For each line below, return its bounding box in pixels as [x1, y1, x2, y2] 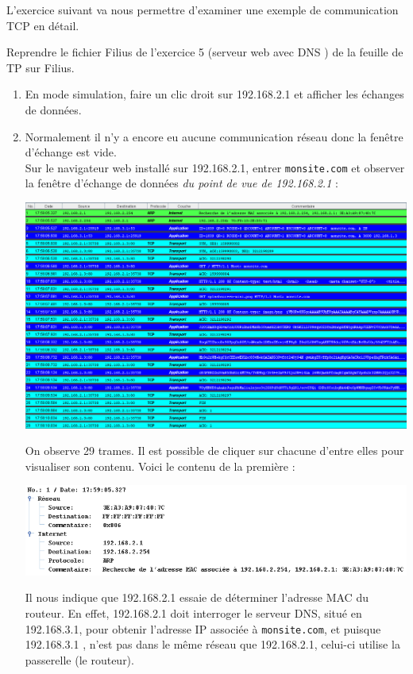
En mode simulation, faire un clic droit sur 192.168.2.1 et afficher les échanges [25, 86, 404, 102]
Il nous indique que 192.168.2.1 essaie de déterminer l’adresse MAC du [25, 589, 369, 606]
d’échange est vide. [25, 144, 117, 160]
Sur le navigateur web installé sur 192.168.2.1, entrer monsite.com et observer [25, 159, 405, 175]
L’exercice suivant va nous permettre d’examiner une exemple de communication [6, 2, 399, 17]
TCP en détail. [6, 17, 79, 33]
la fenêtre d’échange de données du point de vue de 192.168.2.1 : [25, 175, 338, 191]
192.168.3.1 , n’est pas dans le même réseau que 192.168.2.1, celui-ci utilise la [25, 636, 400, 653]
